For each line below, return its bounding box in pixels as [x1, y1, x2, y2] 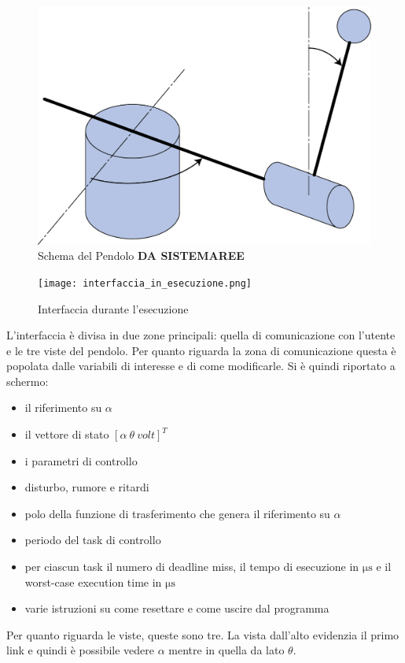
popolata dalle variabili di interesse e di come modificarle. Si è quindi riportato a [6, 357, 396, 374]
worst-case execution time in [24, 573, 162, 590]
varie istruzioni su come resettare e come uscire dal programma [24, 600, 330, 617]
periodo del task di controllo [24, 532, 161, 548]
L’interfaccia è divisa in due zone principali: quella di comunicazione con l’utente [6, 327, 396, 343]
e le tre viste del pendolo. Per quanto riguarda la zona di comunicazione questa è [6, 342, 396, 358]
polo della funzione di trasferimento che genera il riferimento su [24, 505, 330, 521]
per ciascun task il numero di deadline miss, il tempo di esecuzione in [24, 558, 359, 575]
